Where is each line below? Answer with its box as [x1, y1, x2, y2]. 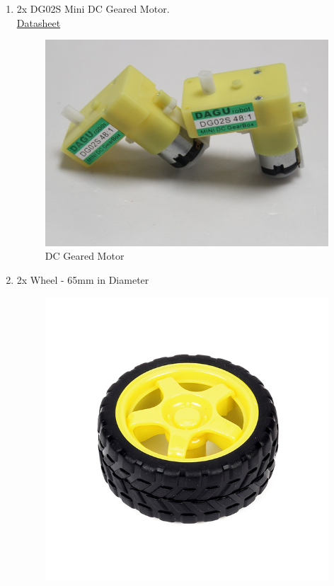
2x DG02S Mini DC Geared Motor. [16, 1, 170, 16]
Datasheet [16, 15, 61, 30]
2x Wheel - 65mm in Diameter [16, 272, 149, 287]
